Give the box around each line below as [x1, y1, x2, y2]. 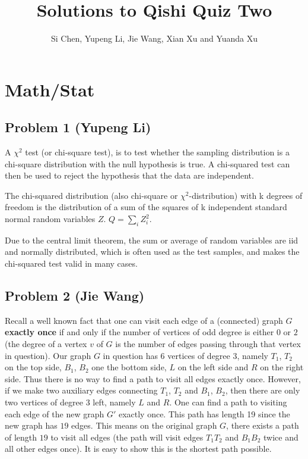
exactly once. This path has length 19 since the [118, 407, 290, 420]
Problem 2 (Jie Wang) [5, 286, 145, 305]
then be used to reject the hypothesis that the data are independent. [5, 169, 254, 182]
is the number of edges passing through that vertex [115, 338, 301, 350]
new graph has [5, 419, 58, 432]
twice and [263, 430, 299, 443]
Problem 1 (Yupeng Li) [5, 118, 151, 136]
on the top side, [5, 361, 62, 373]
